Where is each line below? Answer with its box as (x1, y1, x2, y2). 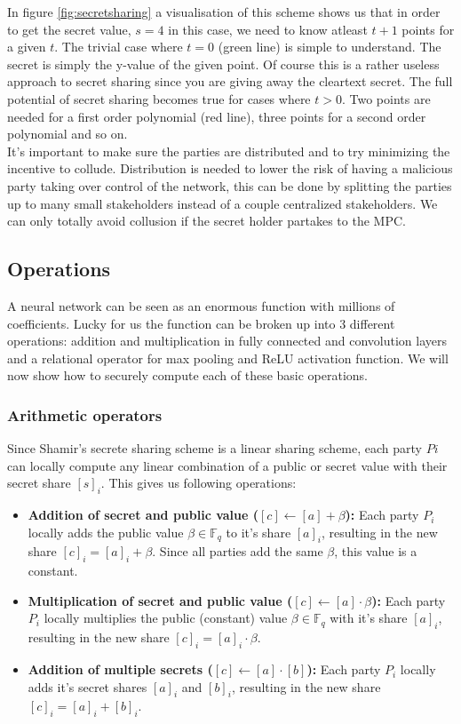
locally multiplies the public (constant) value (44, 609, 288, 627)
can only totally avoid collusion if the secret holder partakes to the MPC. (7, 211, 406, 230)
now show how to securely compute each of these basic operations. (7, 366, 369, 385)
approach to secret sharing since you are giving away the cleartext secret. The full (7, 72, 453, 91)
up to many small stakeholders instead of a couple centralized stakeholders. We (7, 194, 438, 212)
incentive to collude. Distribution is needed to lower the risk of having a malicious (7, 159, 453, 178)
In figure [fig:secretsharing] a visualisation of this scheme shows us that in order (7, 3, 441, 20)
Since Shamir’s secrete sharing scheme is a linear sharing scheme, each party (7, 439, 422, 457)
